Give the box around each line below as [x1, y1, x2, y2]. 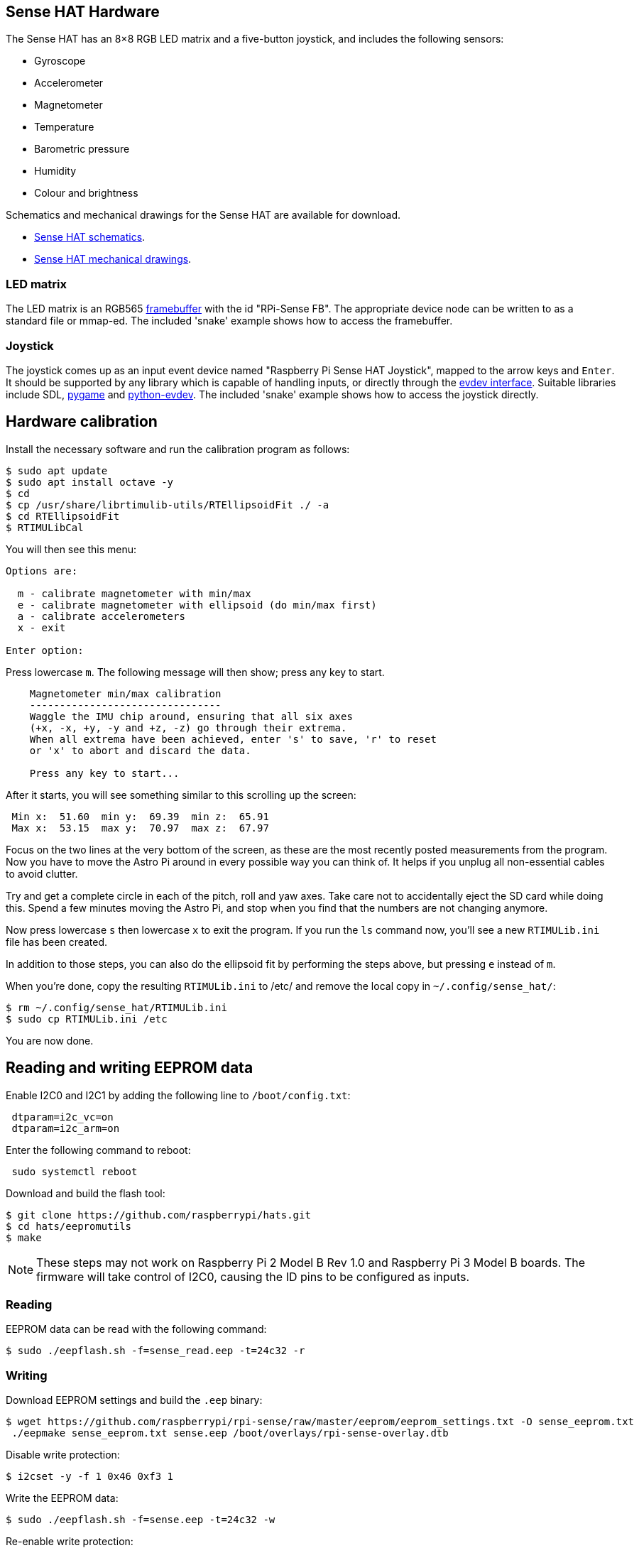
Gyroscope [34, 55, 86, 67]
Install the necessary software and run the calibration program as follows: [6, 442, 350, 455]
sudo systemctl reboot [11, 1165, 138, 1177]
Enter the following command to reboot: [6, 1143, 191, 1156]
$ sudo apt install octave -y [6, 476, 174, 488]
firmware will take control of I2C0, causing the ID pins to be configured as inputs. [36, 1269, 470, 1284]
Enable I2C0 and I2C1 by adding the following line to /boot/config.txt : [6, 1089, 351, 1101]
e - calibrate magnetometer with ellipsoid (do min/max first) [17, 599, 377, 611]
